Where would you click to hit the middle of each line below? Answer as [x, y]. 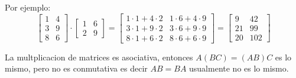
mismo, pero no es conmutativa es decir [76, 68]
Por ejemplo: [28, 7]
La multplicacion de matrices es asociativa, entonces [99, 57]
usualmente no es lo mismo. [239, 68]
